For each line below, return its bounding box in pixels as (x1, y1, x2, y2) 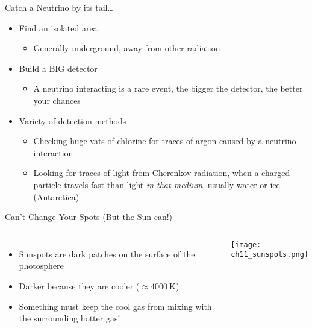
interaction (33, 146, 73, 159)
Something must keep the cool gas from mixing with (19, 300, 212, 312)
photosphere (19, 259, 64, 272)
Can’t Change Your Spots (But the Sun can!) (5, 210, 173, 223)
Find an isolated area (19, 21, 98, 34)
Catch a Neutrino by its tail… (5, 1, 113, 13)
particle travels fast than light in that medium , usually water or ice (33, 178, 280, 191)
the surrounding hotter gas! (19, 312, 120, 324)
